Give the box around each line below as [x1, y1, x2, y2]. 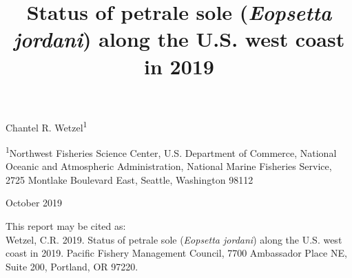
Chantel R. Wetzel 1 [6, 118, 87, 134]
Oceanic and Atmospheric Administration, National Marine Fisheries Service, [6, 159, 332, 173]
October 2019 [6, 195, 63, 210]
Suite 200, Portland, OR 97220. [6, 259, 138, 273]
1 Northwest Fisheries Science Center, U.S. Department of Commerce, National [6, 144, 337, 160]
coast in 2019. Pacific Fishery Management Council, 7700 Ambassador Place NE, [6, 246, 347, 260]
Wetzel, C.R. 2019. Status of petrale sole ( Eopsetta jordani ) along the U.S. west [6, 232, 342, 246]
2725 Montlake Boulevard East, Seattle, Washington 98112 [6, 172, 253, 186]
